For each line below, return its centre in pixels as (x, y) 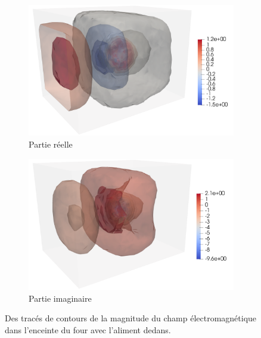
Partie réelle (51, 144)
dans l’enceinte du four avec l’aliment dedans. (88, 329)
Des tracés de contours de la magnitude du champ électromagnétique (131, 318)
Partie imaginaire (60, 298)
